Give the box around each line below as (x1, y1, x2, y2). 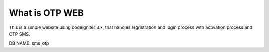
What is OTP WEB (9, 7, 84, 18)
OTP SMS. (9, 31, 30, 37)
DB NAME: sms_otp (9, 40, 49, 46)
